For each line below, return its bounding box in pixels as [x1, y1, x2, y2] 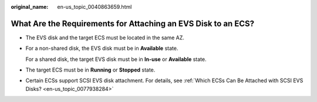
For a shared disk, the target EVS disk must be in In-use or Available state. [25, 56, 207, 63]
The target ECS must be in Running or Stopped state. [25, 66, 156, 73]
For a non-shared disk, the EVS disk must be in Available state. [25, 45, 178, 52]
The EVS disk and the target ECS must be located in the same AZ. [25, 34, 185, 41]
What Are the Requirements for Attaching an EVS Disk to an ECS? [11, 18, 255, 29]
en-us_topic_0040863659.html [57, 4, 132, 10]
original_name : [11, 4, 49, 10]
